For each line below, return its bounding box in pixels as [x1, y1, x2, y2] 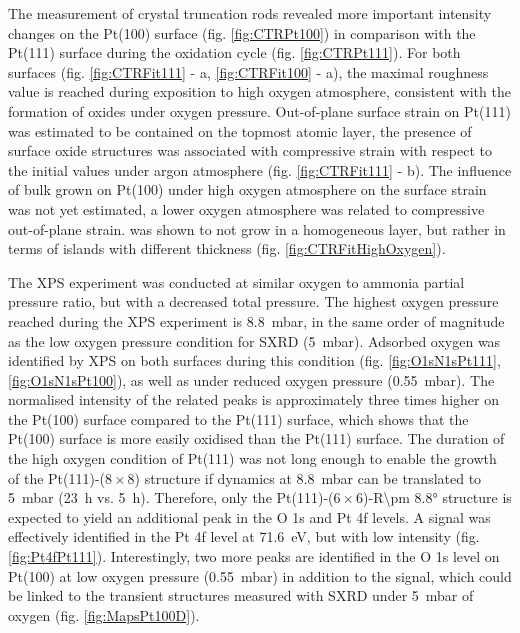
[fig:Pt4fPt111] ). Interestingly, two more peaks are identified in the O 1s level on [8, 546, 500, 567]
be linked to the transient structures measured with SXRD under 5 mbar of [8, 585, 474, 606]
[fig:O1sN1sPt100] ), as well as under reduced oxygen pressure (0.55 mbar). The [8, 369, 495, 390]
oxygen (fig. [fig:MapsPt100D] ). [8, 604, 200, 625]
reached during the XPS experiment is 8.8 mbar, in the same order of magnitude [8, 310, 505, 331]
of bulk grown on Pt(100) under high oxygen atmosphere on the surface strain [8, 179, 487, 200]
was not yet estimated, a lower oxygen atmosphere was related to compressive [8, 198, 485, 219]
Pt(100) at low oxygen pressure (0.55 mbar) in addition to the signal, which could [8, 565, 512, 586]
